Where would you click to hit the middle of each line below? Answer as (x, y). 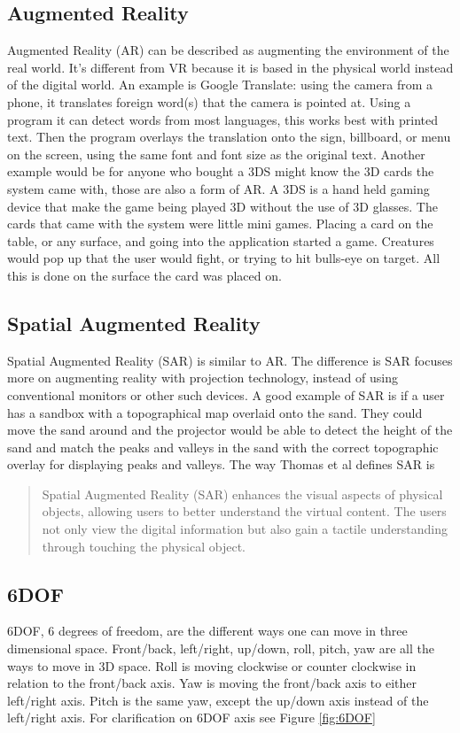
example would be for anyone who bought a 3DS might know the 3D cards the (221, 171)
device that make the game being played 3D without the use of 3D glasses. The (222, 206)
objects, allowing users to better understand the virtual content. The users (244, 511)
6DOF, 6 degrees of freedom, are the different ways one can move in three (207, 631)
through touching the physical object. (144, 546)
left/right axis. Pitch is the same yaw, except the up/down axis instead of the (218, 700)
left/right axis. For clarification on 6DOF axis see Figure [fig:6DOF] (191, 718)
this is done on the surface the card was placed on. (144, 275)
